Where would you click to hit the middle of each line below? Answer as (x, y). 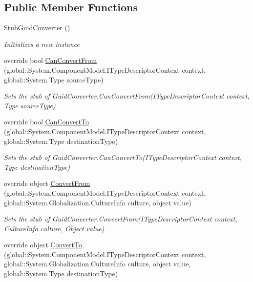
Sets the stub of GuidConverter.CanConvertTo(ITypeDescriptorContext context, (123, 157)
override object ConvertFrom (47, 183)
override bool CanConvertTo (46, 122)
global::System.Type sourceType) (54, 79)
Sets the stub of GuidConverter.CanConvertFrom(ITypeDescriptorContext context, (127, 96)
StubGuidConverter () (37, 28)
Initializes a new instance (42, 44)
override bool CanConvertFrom (51, 60)
